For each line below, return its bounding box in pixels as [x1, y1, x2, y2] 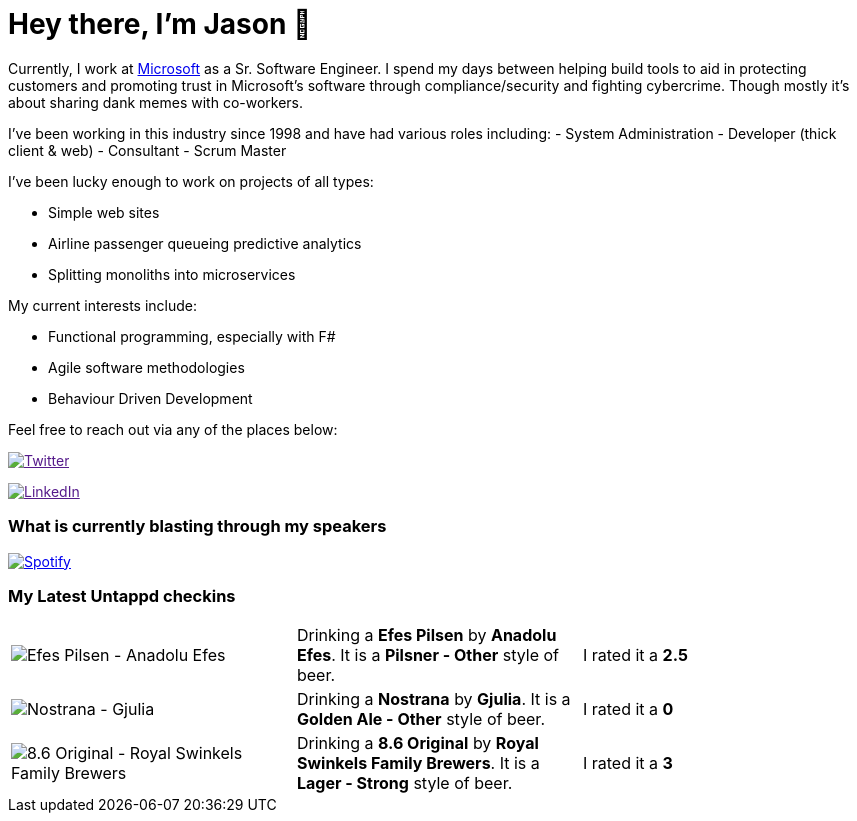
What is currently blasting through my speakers [8, 516, 387, 537]
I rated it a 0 [582, 699, 674, 720]
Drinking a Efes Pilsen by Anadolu [296, 625, 557, 646]
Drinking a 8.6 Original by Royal [296, 733, 539, 754]
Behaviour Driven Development [48, 389, 253, 407]
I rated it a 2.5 [582, 645, 688, 666]
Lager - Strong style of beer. [296, 773, 513, 794]
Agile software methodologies [48, 358, 245, 376]
